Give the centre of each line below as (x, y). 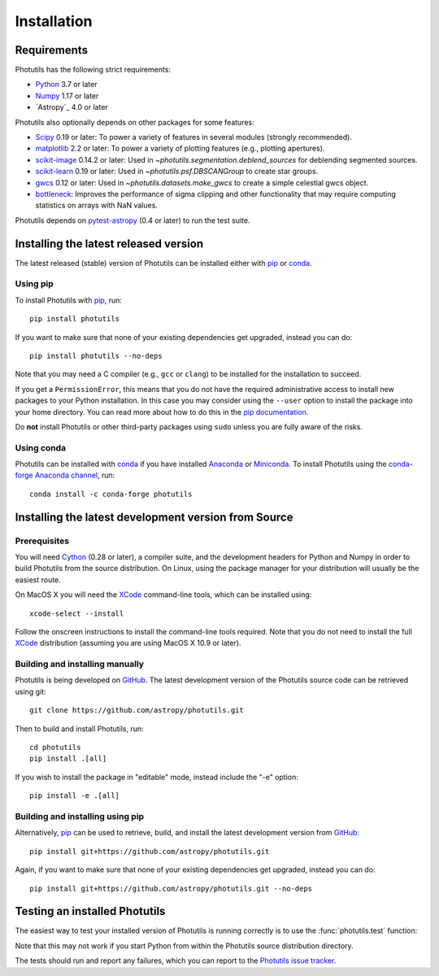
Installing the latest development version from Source (154, 517)
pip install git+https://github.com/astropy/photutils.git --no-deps (171, 888)
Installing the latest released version (109, 244)
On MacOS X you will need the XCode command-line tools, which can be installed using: (163, 595)
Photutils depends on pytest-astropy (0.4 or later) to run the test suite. (133, 220)
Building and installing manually (80, 664)
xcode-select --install (77, 613)
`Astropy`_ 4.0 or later (72, 107)
